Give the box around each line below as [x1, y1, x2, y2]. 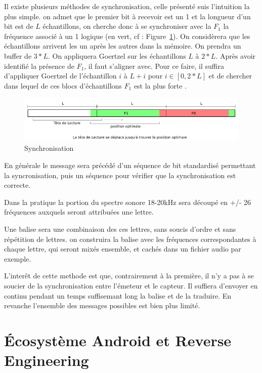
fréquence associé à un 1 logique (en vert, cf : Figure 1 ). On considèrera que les [4, 30, 250, 41]
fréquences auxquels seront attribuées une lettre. [4, 206, 154, 217]
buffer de [4, 50, 32, 61]
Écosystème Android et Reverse [4, 329, 232, 350]
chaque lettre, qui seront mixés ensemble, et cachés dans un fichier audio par [4, 243, 241, 254]
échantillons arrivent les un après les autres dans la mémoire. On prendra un [4, 40, 241, 51]
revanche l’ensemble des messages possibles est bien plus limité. [4, 300, 200, 311]
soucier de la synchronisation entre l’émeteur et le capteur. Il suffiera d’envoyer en [4, 280, 258, 291]
